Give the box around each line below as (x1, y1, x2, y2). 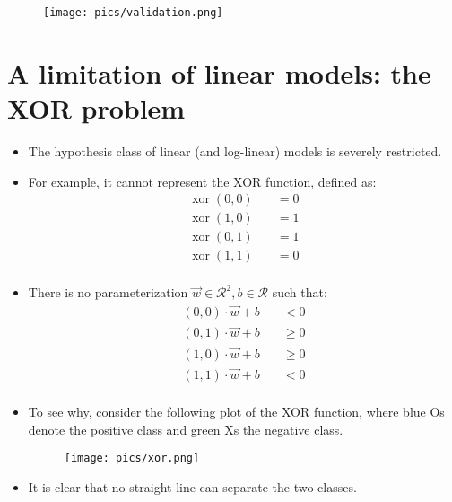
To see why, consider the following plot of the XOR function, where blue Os (28, 401, 445, 420)
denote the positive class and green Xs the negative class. (28, 419, 343, 438)
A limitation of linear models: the (7, 54, 431, 91)
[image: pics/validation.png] (43, 6, 223, 19)
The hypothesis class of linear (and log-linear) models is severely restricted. (28, 141, 442, 160)
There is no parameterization (28, 283, 188, 302)
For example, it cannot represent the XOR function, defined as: (28, 172, 377, 190)
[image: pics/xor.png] (64, 452, 200, 465)
